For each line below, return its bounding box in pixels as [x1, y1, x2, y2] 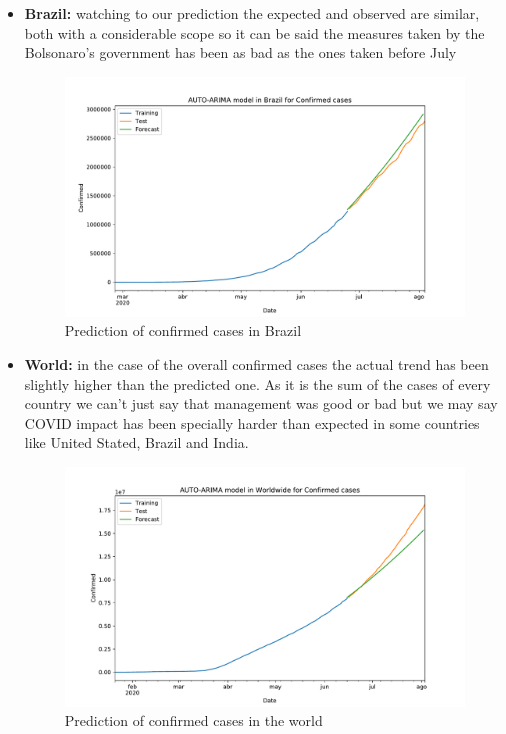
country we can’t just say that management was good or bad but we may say [24, 393, 498, 414]
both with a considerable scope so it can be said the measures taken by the [24, 22, 485, 43]
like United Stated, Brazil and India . [24, 432, 249, 453]
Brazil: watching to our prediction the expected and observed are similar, [24, 3, 480, 23]
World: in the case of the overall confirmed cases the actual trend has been [24, 353, 489, 374]
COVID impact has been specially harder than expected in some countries [24, 412, 480, 433]
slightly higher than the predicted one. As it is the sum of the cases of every [24, 373, 491, 394]
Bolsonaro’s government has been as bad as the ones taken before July [24, 42, 457, 63]
